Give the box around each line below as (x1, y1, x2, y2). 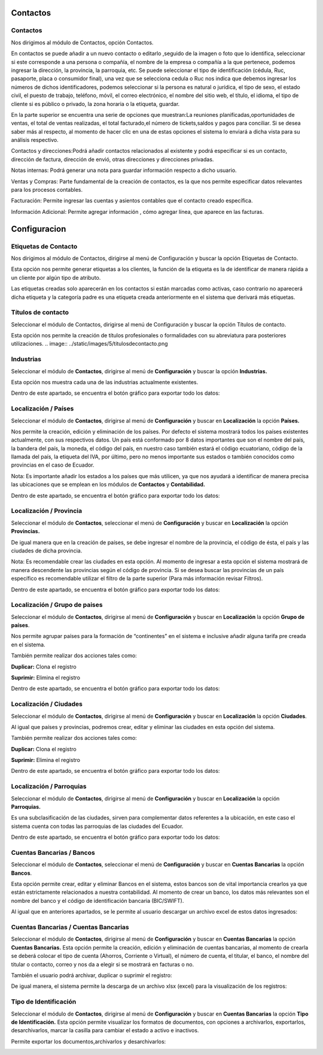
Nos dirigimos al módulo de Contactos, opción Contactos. (11, 39, 154, 46)
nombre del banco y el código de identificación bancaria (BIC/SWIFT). (11, 897, 184, 904)
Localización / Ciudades (11, 700, 83, 708)
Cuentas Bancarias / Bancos (11, 848, 95, 857)
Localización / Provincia (11, 507, 83, 515)
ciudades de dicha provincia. (11, 547, 83, 554)
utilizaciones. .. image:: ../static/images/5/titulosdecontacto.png (11, 340, 168, 347)
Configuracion (11, 223, 66, 234)
